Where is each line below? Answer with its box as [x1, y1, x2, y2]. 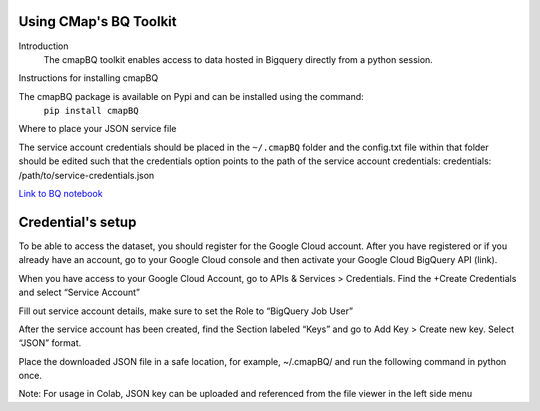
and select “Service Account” [18, 286, 140, 299]
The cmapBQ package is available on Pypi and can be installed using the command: [18, 90, 364, 102]
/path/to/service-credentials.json [18, 169, 155, 181]
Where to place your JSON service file [18, 123, 177, 135]
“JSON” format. [18, 337, 82, 349]
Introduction [18, 40, 69, 52]
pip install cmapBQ [43, 105, 139, 117]
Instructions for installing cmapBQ [18, 72, 159, 84]
